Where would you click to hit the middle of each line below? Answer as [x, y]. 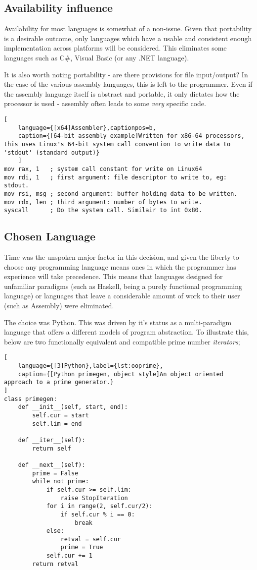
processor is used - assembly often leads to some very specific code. [105, 103]
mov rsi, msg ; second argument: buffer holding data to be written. [121, 194]
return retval [55, 564]
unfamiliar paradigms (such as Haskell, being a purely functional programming [123, 286]
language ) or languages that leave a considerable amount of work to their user [122, 296]
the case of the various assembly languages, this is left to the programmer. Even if [128, 84]
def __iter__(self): [52, 440]
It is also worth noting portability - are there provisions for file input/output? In [126, 74]
